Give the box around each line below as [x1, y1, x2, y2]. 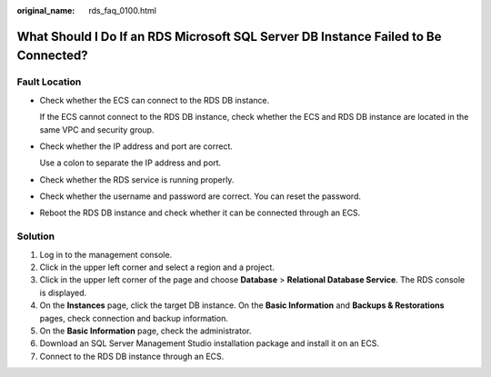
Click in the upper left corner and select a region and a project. [39, 262, 275, 273]
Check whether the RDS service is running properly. [39, 174, 235, 185]
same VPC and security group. [39, 124, 155, 135]
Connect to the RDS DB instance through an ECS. [39, 351, 225, 362]
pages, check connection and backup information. [39, 313, 229, 323]
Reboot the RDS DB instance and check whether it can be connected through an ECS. [39, 207, 361, 218]
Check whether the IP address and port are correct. [39, 141, 234, 152]
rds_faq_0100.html [88, 5, 156, 15]
